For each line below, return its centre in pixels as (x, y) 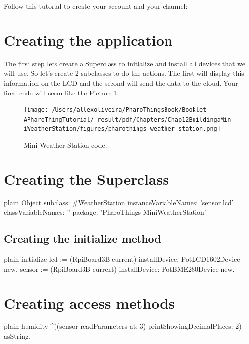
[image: (36, 110)
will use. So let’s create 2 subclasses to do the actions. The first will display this (124, 73)
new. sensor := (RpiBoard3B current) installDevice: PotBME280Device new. (119, 268)
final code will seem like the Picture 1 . (62, 92)
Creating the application (88, 40)
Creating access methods (89, 302)
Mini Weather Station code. (65, 145)
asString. (17, 336)
